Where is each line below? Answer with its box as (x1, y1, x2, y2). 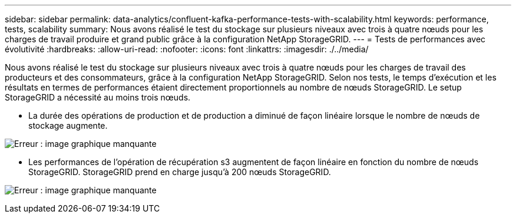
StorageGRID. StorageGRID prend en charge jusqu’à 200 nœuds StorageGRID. (28, 167, 331, 177)
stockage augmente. (28, 120, 108, 130)
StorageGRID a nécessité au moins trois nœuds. (5, 92, 191, 102)
